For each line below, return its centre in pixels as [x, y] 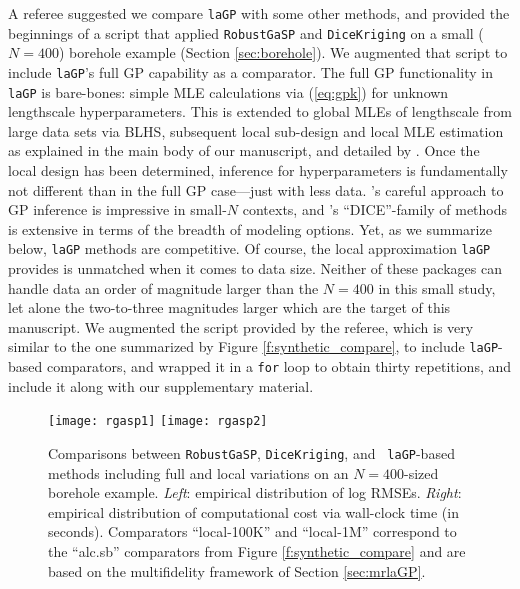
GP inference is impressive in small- [117, 209]
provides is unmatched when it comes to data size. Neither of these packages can [255, 268]
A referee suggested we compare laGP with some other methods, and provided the [259, 13]
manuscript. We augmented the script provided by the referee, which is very [241, 326]
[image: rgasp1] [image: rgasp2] [158, 421]
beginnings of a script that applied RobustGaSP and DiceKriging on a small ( [246, 32]
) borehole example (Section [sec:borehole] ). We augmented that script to [283, 52]
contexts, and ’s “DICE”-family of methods [375, 209]
